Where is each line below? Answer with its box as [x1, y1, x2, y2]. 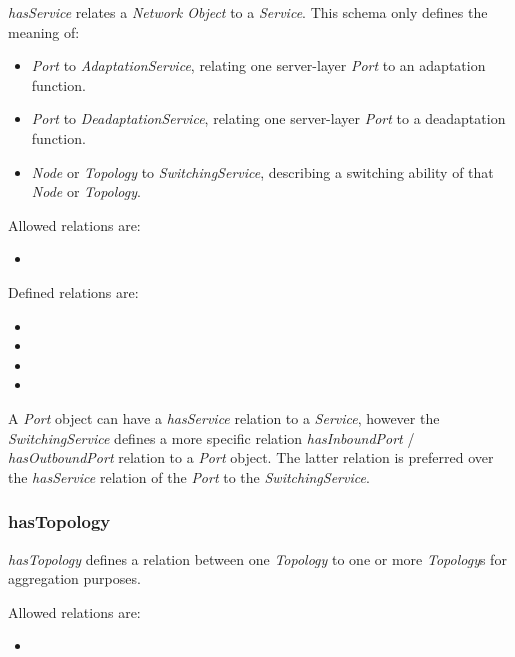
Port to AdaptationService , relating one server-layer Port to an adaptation [31, 55, 486, 76]
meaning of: [8, 21, 80, 42]
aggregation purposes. [8, 568, 141, 589]
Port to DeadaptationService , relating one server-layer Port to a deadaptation [31, 108, 506, 129]
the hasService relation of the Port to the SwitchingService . [8, 466, 370, 487]
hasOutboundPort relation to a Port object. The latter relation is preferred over [8, 447, 494, 468]
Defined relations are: [8, 281, 139, 302]
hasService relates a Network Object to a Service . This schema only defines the [8, 2, 488, 22]
